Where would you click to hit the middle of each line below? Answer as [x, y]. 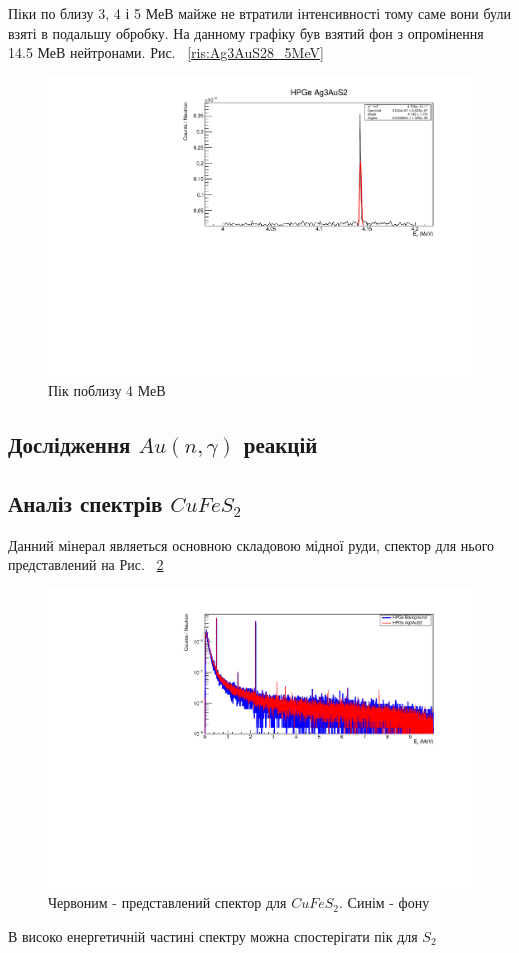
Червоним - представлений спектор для [167, 902]
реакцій [280, 444]
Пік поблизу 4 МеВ [107, 390]
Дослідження [69, 444]
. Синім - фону [384, 902]
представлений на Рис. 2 [86, 564]
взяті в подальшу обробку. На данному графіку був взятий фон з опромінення [246, 32]
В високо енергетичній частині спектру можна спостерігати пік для [213, 935]
